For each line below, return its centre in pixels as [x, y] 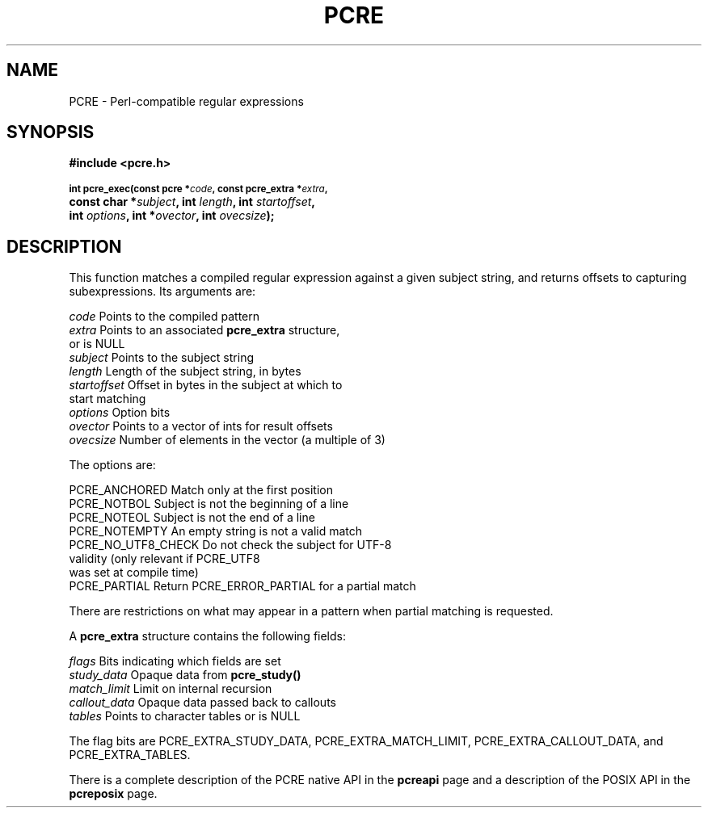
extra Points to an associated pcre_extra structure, [204, 330]
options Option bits [120, 413]
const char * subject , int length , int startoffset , [192, 202]
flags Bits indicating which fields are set [175, 661]
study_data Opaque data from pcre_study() [185, 675]
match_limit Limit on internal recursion [171, 689]
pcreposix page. [113, 794]
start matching [107, 399]
